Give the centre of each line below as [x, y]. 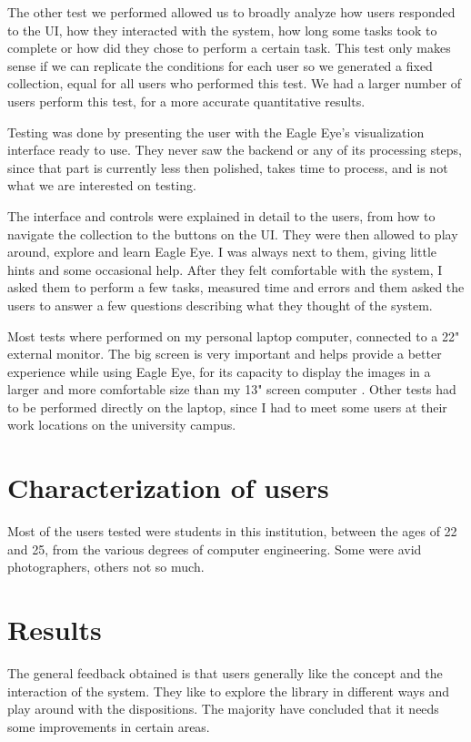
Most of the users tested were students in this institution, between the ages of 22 [232, 531]
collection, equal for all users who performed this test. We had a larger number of [235, 83]
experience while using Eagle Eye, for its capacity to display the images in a [219, 371]
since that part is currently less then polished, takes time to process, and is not [228, 167]
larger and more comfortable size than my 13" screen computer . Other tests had [232, 389]
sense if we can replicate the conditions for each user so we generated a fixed [220, 65]
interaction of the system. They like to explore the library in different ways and [229, 691]
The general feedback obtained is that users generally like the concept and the [225, 673]
